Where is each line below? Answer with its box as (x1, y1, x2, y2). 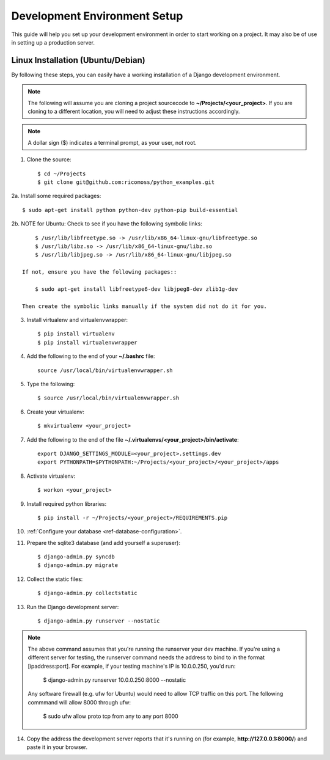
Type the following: (26, 381, 75, 387)
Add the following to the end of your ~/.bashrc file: (26, 353, 155, 360)
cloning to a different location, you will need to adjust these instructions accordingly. (28, 108, 240, 115)
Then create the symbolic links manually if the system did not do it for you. (22, 302, 267, 310)
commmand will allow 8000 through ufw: (28, 698, 131, 706)
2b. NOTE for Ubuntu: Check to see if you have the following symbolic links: (11, 220, 203, 227)
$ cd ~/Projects (37, 170, 86, 177)
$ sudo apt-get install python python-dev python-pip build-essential (22, 206, 238, 213)
